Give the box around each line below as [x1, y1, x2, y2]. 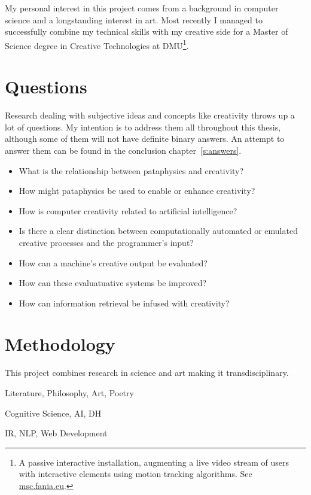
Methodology [5, 332, 115, 356]
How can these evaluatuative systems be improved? [19, 277, 207, 289]
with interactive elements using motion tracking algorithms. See [19, 467, 252, 480]
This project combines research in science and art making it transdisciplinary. [5, 366, 289, 379]
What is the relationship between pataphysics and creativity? [19, 164, 244, 177]
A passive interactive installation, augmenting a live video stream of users [19, 455, 289, 468]
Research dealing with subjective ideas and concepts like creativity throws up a [5, 109, 295, 122]
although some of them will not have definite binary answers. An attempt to [5, 132, 285, 145]
